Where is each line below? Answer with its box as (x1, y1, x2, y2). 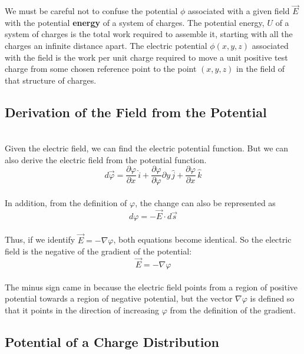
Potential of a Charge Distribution (5, 332, 219, 350)
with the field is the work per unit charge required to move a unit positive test (5, 51, 288, 63)
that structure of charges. (5, 74, 97, 86)
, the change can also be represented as (135, 197, 276, 209)
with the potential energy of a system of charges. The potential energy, (5, 16, 265, 28)
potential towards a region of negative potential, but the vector (5, 292, 233, 305)
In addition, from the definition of (5, 197, 127, 209)
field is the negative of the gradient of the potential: (5, 245, 192, 257)
